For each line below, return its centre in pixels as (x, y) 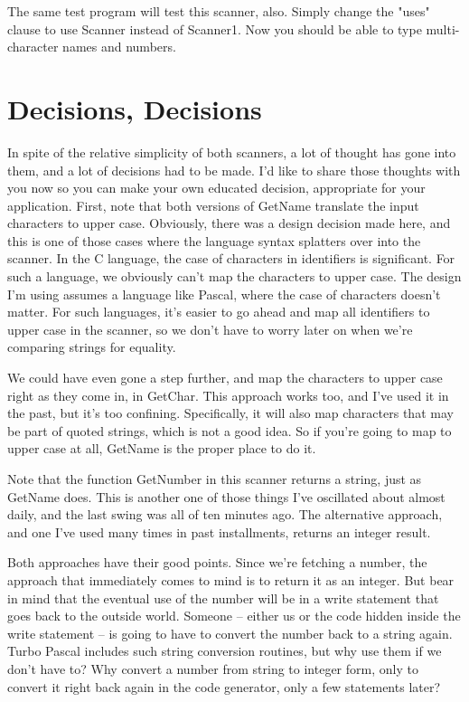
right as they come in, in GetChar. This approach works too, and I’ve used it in (228, 395)
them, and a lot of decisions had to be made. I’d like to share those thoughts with (234, 170)
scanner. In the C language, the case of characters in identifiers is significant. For (231, 258)
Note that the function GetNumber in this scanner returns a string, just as (215, 479)
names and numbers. (119, 47)
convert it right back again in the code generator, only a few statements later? (224, 686)
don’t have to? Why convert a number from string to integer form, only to (213, 668)
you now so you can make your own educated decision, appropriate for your (216, 188)
